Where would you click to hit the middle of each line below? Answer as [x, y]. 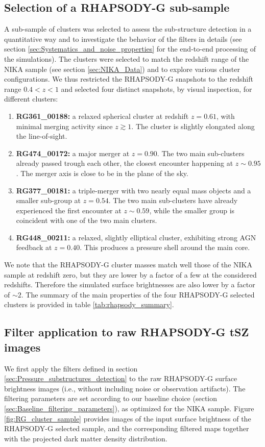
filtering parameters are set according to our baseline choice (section [111, 398]
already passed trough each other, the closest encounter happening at [125, 163]
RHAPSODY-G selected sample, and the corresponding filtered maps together [127, 428]
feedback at [34, 247]
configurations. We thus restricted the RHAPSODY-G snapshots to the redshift [129, 79]
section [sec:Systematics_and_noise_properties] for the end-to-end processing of [130, 49]
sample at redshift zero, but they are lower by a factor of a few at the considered [130, 274]
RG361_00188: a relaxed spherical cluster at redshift [102, 116]
